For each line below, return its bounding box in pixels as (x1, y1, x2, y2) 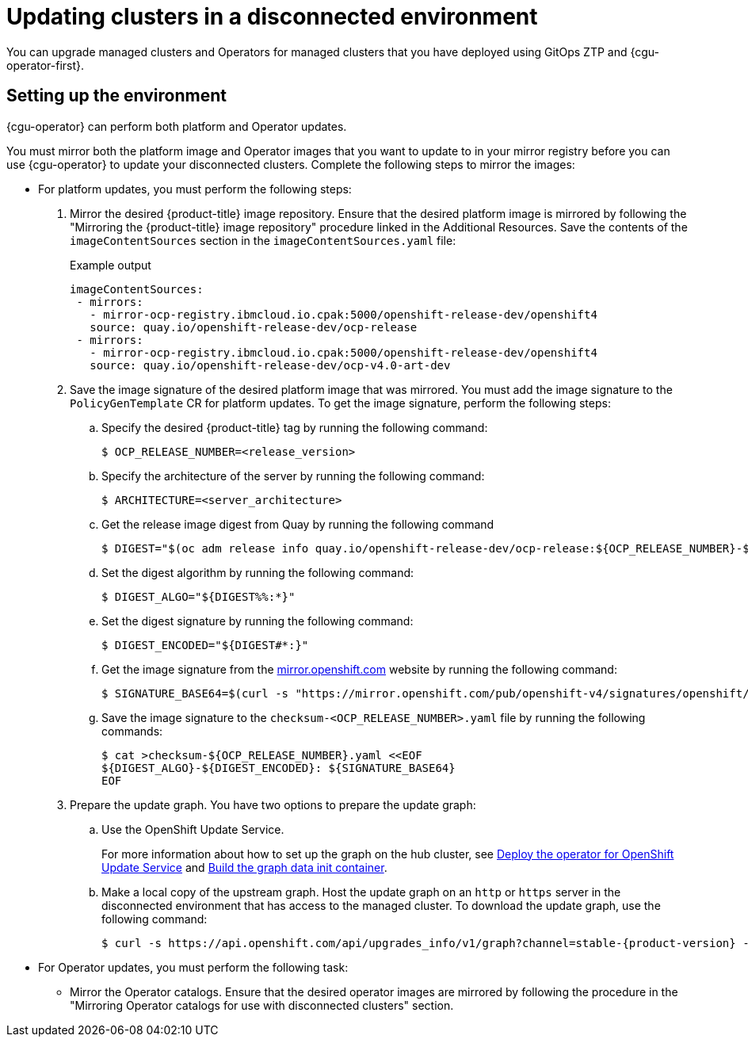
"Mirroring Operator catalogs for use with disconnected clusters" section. (70, 998, 454, 1012)
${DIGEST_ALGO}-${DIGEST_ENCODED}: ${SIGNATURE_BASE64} (101, 761, 456, 774)
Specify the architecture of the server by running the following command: (101, 468, 485, 483)
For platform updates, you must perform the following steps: (38, 181, 352, 196)
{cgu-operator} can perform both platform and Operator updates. (6, 119, 347, 133)
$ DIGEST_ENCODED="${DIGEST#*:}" (101, 638, 309, 651)
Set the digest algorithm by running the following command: (101, 565, 414, 579)
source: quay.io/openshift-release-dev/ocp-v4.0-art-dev (90, 358, 451, 372)
